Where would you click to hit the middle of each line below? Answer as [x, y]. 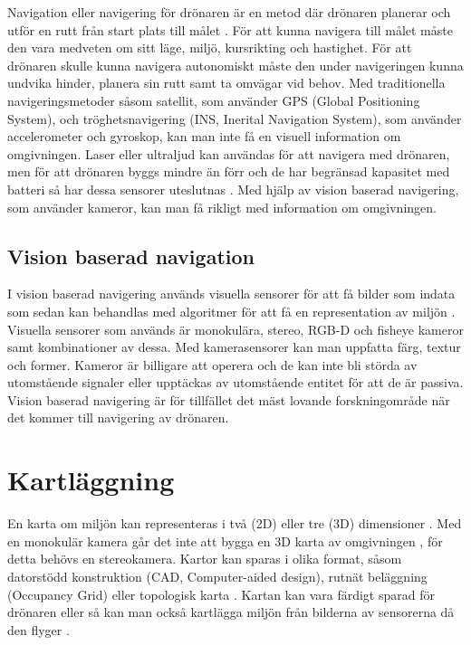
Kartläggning [91, 480]
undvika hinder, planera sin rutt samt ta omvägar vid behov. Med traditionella [226, 83]
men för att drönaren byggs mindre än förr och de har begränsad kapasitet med [229, 171]
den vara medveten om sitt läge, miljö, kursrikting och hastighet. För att [210, 47]
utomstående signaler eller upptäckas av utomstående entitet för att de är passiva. [235, 382]
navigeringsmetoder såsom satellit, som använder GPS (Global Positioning [214, 100]
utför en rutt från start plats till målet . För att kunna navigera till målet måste [230, 29]
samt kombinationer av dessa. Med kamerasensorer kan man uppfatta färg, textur [234, 347]
